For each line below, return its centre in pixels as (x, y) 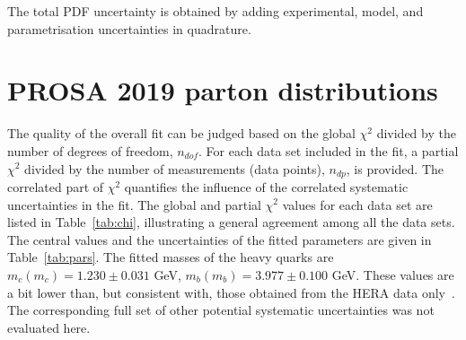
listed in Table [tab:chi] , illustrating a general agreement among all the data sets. (231, 222)
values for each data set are (357, 204)
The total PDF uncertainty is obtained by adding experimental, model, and (215, 11)
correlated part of (56, 186)
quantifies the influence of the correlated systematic (266, 186)
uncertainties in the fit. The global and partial (134, 204)
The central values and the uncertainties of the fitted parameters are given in (220, 239)
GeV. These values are (393, 274)
